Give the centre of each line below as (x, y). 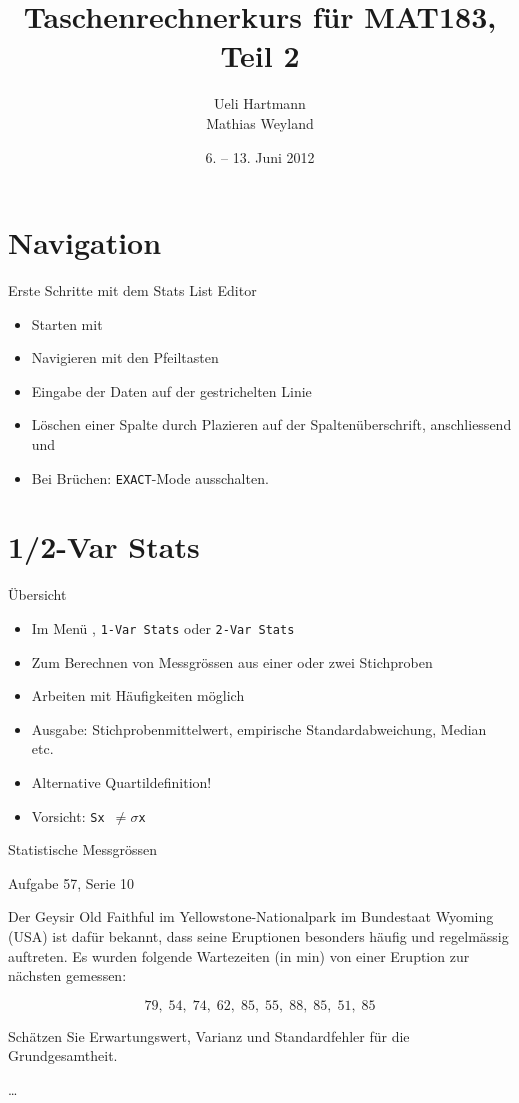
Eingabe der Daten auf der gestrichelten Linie (171, 390)
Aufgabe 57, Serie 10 (71, 882)
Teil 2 (260, 55)
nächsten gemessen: (67, 975)
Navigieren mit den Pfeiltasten (125, 357)
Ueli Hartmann (260, 103)
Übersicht (37, 594)
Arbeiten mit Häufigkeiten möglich (138, 695)
